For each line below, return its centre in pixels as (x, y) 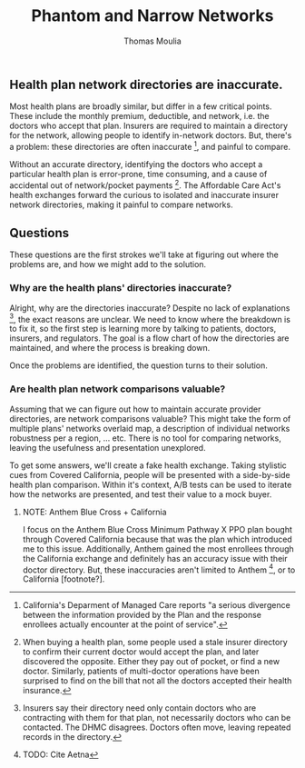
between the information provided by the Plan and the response (142, 615)
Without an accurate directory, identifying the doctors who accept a (136, 165)
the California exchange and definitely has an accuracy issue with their (155, 558)
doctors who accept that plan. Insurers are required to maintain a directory (149, 126)
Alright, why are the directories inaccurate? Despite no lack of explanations (150, 308)
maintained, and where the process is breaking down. (110, 348)
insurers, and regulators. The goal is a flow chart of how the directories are (149, 338)
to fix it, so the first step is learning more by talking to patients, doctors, (143, 329)
